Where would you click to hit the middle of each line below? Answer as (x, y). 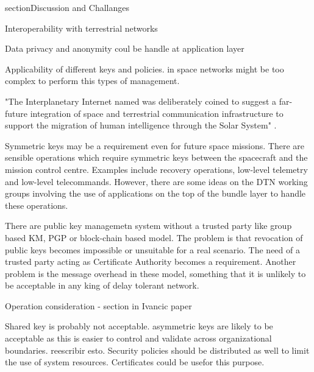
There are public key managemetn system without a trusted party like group (148, 226)
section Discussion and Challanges (67, 7)
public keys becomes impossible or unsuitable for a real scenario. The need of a (152, 249)
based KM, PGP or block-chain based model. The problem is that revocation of (154, 237)
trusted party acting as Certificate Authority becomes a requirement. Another (151, 261)
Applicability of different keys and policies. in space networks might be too (145, 68)
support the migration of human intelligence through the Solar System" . (141, 125)
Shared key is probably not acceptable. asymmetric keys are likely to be (139, 326)
